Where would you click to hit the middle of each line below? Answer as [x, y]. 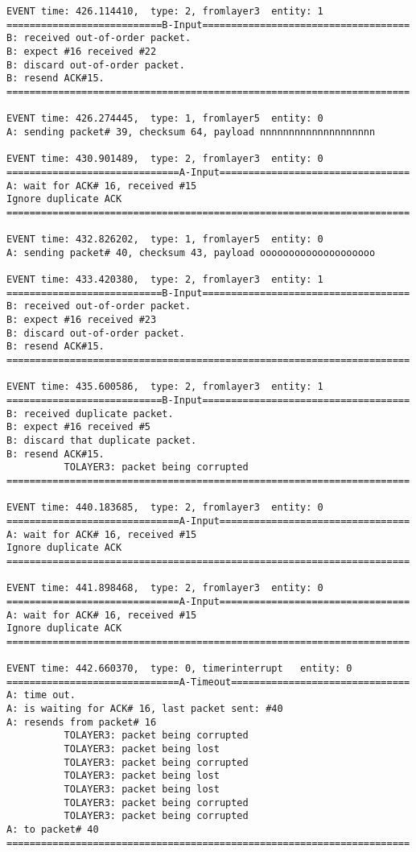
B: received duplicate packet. [90, 414]
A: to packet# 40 [53, 830]
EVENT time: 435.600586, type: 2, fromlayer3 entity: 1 [165, 387]
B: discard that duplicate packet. [102, 440]
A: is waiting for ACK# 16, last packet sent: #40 [145, 709]
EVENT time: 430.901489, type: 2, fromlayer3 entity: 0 [165, 159]
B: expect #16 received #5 [78, 427]
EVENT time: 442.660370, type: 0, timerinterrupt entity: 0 [179, 669]
